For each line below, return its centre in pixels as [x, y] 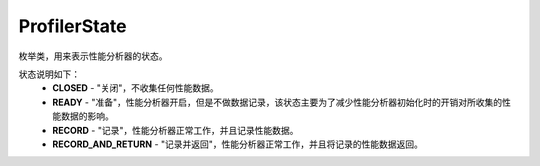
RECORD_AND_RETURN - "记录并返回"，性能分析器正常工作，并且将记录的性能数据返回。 [238, 144]
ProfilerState [72, 26]
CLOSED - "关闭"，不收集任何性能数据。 [135, 88]
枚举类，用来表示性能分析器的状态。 [93, 56]
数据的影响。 [87, 116]
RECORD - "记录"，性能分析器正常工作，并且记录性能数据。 [175, 130]
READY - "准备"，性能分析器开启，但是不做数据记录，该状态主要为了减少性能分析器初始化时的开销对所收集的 [277, 102]
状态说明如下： [49, 74]
